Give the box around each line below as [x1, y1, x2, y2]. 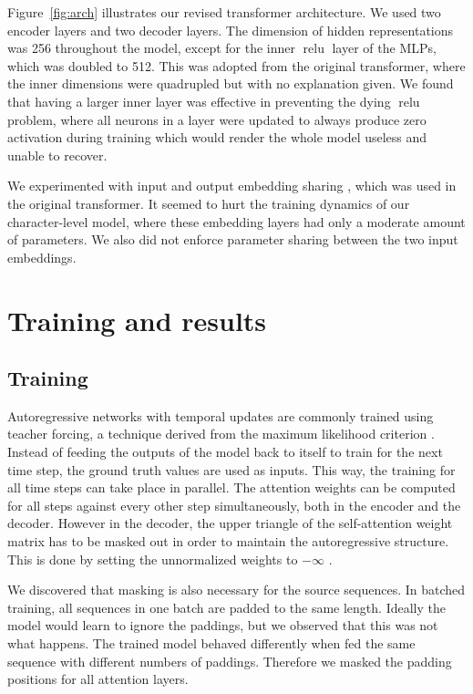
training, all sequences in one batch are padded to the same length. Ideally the [7, 597, 446, 616]
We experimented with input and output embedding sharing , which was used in [7, 176, 457, 195]
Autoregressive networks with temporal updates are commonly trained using [7, 406, 434, 425]
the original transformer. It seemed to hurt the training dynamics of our [7, 193, 410, 212]
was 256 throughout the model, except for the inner [7, 38, 295, 57]
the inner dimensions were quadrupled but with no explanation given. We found [7, 74, 454, 93]
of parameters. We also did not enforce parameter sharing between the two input [7, 230, 458, 249]
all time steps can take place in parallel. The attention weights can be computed [7, 478, 456, 497]
